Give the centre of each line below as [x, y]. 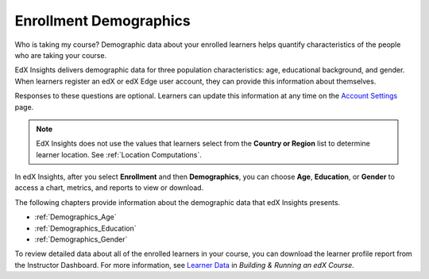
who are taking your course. [61, 55]
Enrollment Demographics [102, 21]
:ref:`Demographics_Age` [75, 217]
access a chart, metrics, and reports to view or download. [109, 188]
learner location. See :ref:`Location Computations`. [119, 154]
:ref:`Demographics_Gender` [81, 239]
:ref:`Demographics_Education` [85, 228]
